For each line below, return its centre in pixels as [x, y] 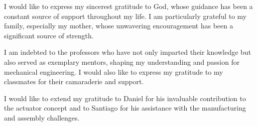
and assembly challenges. [42, 117]
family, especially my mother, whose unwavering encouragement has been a [119, 26]
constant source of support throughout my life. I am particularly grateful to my [126, 16]
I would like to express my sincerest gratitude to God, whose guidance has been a [128, 6]
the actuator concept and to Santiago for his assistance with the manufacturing [125, 108]
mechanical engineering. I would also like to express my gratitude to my [114, 71]
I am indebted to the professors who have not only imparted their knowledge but [128, 52]
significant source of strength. [49, 35]
